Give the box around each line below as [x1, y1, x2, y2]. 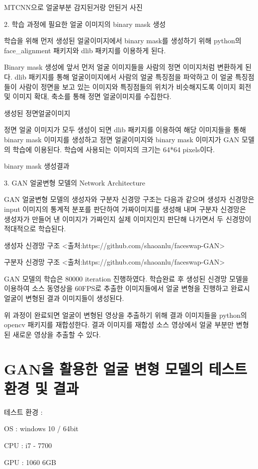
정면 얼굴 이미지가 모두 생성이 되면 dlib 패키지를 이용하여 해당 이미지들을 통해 [4, 124, 246, 135]
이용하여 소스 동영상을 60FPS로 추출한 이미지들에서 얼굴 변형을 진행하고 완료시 [4, 283, 250, 293]
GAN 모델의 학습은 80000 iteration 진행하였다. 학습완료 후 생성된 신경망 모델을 [4, 273, 249, 283]
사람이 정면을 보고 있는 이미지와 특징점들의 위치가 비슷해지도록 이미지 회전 [19, 81, 252, 92]
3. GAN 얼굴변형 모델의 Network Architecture [4, 177, 146, 188]
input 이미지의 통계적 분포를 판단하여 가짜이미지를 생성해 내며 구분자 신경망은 [4, 203, 246, 214]
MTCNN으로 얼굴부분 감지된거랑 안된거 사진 [4, 2, 143, 12]
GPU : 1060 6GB [4, 457, 56, 467]
